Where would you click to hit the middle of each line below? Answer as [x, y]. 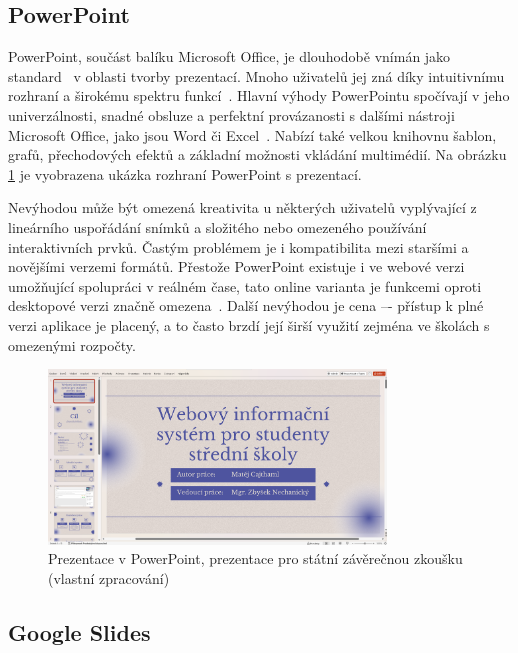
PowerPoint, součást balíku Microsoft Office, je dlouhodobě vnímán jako [229, 56]
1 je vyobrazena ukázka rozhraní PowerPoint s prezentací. [185, 173]
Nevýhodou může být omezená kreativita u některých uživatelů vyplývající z [242, 207]
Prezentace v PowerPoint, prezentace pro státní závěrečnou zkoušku [255, 558]
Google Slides [79, 632]
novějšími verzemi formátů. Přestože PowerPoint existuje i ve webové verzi [236, 266]
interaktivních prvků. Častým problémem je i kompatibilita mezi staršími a [238, 246]
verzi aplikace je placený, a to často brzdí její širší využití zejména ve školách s [249, 324]
